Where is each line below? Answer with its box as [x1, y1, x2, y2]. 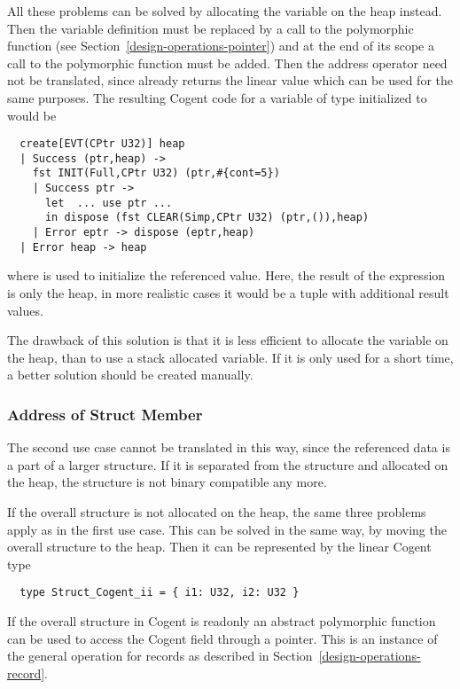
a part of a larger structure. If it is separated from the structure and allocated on [7, 455, 448, 474]
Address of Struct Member [7, 403, 203, 425]
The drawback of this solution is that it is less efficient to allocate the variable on [7, 331, 448, 349]
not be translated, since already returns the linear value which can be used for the [7, 71, 453, 90]
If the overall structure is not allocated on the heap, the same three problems [7, 502, 426, 521]
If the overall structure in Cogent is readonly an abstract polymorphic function [7, 612, 436, 630]
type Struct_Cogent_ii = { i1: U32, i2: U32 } [19, 586, 300, 599]
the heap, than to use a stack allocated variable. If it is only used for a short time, [7, 348, 454, 366]
